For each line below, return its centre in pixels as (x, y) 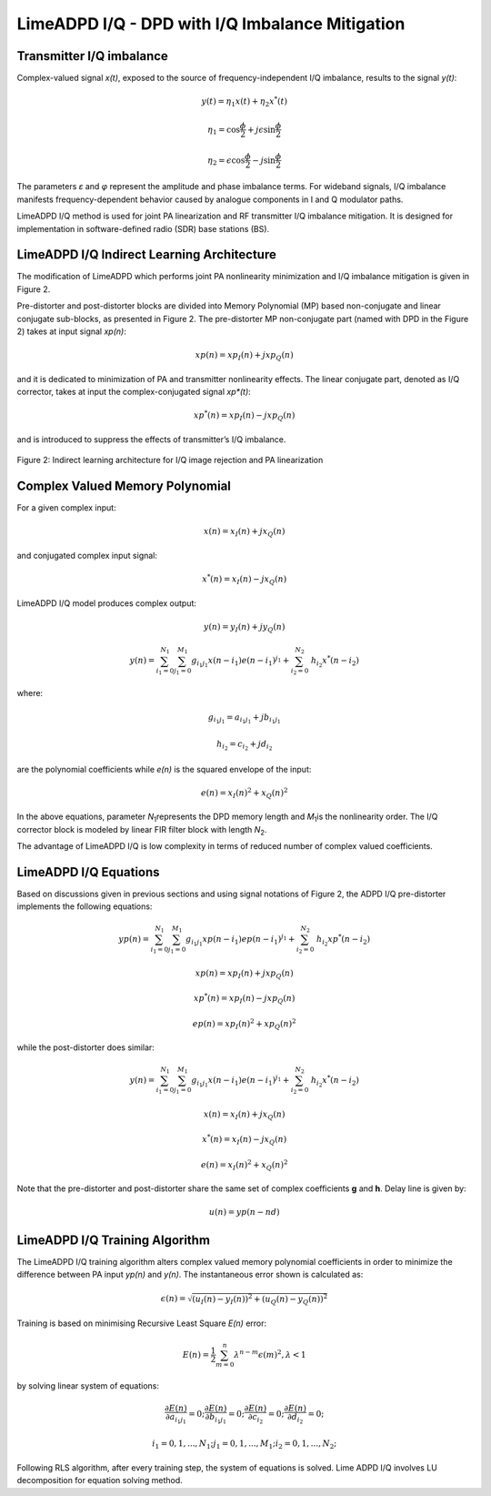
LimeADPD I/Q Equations (88, 872)
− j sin (264, 160)
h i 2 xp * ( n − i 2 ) (344, 940)
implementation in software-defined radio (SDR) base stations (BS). (143, 228)
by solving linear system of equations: (88, 1386)
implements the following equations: (85, 906)
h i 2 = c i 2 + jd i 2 (245, 745)
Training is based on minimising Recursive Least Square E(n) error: (142, 1323)
